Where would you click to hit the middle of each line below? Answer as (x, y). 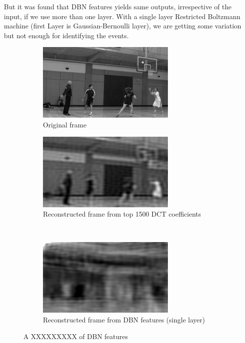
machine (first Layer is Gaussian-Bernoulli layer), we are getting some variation (123, 26)
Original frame (65, 124)
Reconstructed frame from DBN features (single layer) (124, 319)
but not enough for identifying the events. (66, 35)
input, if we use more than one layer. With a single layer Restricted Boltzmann (122, 16)
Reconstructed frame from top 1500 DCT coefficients (122, 214)
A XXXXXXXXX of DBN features (76, 336)
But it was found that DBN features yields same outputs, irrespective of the (118, 6)
